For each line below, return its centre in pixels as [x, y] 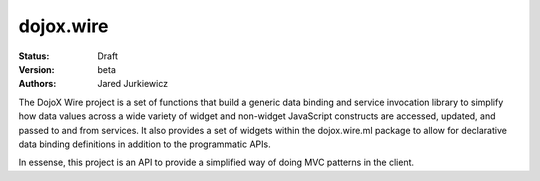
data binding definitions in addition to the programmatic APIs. [144, 144]
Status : [34, 56]
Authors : [37, 84]
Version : [36, 69]
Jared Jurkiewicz [133, 84]
